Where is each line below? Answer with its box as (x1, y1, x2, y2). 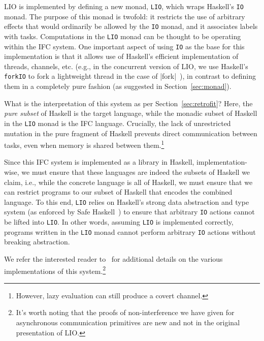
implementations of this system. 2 (4, 264, 106, 276)
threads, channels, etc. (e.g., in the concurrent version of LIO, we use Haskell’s (4, 60, 248, 71)
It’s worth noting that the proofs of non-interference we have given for (16, 307, 235, 318)
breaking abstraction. (4, 236, 70, 247)
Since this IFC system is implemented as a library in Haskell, (4, 157, 194, 167)
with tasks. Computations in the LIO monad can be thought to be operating (4, 30, 241, 41)
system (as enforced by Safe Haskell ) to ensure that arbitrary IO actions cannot (4, 206, 255, 217)
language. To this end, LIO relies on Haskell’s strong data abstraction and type (4, 196, 249, 207)
